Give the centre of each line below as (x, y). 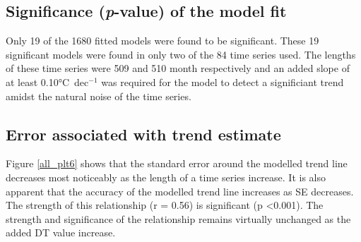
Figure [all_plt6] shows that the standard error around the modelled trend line (177, 163)
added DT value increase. (61, 232)
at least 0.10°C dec (47, 81)
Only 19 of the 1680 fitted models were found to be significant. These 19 (162, 41)
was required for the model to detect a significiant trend (223, 81)
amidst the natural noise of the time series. (99, 96)
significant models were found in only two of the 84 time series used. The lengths (181, 54)
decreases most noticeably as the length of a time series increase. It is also (166, 177)
